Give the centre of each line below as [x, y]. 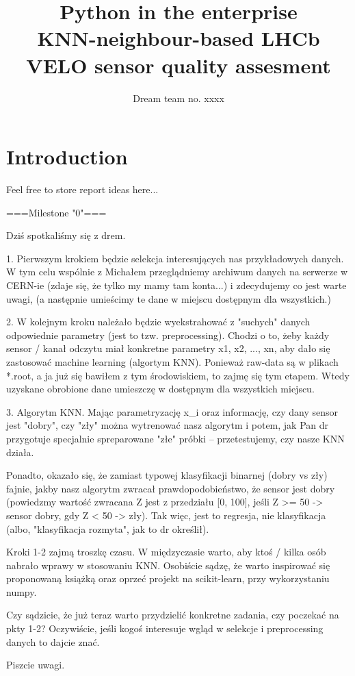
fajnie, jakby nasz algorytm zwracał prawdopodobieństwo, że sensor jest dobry [171, 488]
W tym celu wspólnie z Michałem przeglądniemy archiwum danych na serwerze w [177, 272]
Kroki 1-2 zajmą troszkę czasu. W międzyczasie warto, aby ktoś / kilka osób [166, 552]
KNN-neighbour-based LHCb [179, 38]
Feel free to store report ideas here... [82, 189]
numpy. [22, 591]
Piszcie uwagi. [36, 665]
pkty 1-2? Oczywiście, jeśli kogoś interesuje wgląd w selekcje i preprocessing [165, 628]
